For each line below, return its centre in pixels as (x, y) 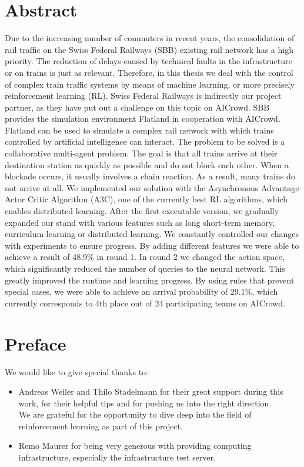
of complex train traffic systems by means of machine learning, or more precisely (150, 84)
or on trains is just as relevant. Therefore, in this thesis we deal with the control (149, 72)
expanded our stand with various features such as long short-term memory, (140, 222)
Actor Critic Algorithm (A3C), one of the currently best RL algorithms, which (146, 199)
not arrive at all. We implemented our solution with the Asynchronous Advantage (152, 187)
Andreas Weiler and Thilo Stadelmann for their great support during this (151, 391)
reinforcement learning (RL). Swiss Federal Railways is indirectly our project (143, 96)
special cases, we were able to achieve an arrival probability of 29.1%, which (141, 291)
